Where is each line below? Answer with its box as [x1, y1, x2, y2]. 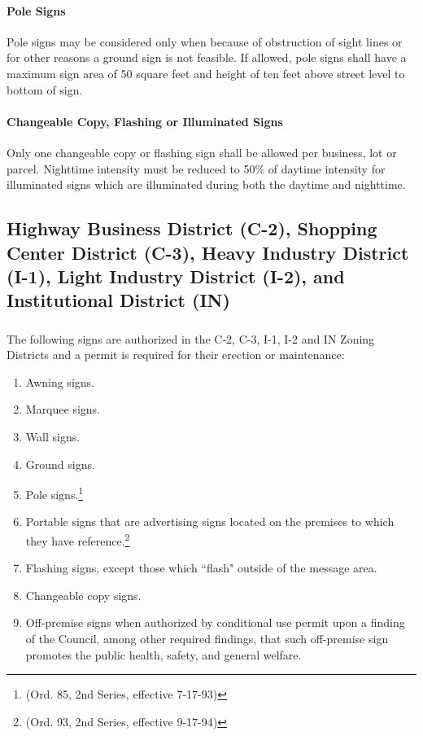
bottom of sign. [7, 81, 83, 98]
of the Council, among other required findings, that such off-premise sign [25, 630, 389, 647]
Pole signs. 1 [25, 484, 84, 502]
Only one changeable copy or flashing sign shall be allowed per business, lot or [7, 143, 397, 160]
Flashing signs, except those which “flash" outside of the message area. [25, 559, 377, 576]
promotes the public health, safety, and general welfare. [25, 646, 302, 663]
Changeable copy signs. [25, 586, 142, 603]
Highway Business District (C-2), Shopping [7, 216, 377, 241]
